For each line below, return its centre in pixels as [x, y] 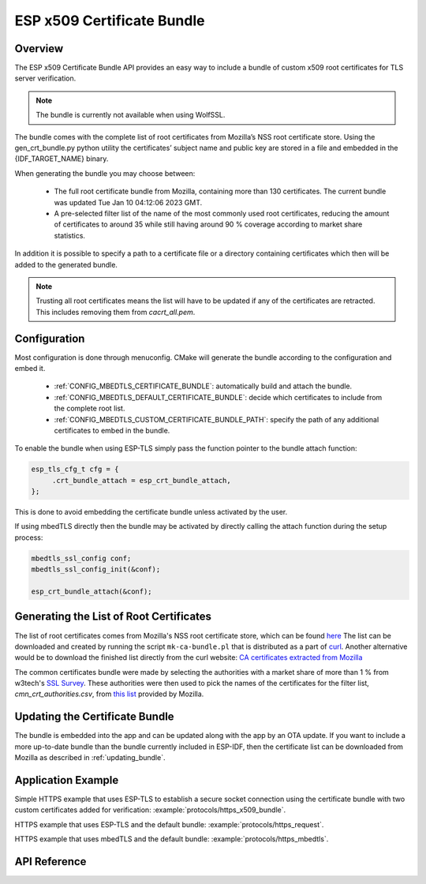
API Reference [50, 862]
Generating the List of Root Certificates [113, 617]
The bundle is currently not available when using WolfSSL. [131, 115]
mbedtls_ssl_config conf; [81, 558]
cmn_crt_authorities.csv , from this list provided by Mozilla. [109, 694]
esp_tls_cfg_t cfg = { [75, 469]
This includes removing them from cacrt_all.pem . [116, 312]
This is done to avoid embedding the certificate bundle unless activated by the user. [151, 512]
